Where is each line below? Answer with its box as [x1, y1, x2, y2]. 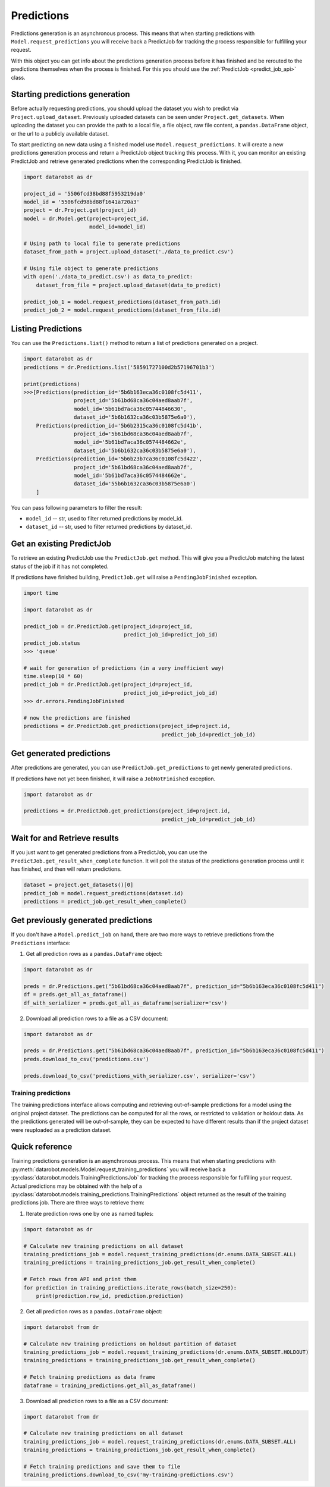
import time [23, 589, 59, 597]
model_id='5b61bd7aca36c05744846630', [73, 405, 187, 412]
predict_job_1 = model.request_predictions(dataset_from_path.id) [23, 298, 221, 305]
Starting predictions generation [11, 89, 130, 99]
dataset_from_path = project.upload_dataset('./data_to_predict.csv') [23, 249, 234, 255]
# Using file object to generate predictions [23, 265, 159, 272]
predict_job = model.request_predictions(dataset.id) [23, 890, 184, 896]
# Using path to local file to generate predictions [23, 240, 181, 247]
